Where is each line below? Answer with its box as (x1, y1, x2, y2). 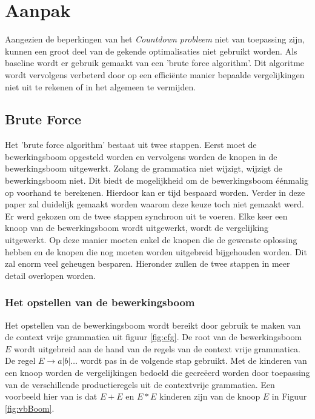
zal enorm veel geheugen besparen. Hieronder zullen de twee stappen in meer (5, 257, 290, 270)
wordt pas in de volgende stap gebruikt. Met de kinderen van (80, 354, 307, 367)
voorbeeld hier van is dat (5, 390, 98, 403)
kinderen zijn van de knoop (159, 390, 260, 403)
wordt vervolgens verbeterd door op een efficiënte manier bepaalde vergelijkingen (5, 68, 305, 81)
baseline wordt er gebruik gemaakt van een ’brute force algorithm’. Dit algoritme (5, 56, 305, 69)
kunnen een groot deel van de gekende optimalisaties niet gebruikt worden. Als (5, 44, 297, 57)
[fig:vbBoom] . (5, 401, 55, 414)
